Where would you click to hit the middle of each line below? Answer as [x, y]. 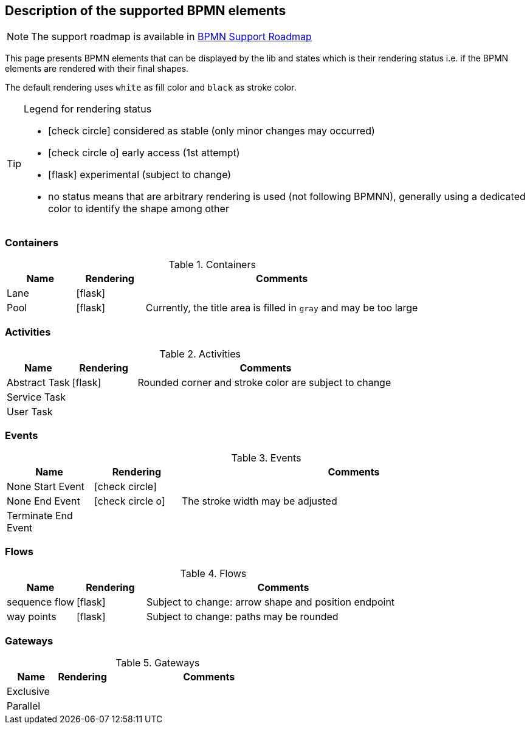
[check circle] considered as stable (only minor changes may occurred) [212, 131]
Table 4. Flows [213, 574]
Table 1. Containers [212, 265]
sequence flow [40, 602]
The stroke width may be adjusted [259, 501]
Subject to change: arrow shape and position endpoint [270, 602]
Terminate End [40, 515]
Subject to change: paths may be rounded [242, 617]
